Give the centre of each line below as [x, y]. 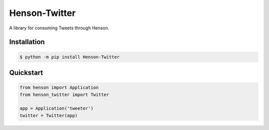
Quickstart [26, 72]
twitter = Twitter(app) [49, 115]
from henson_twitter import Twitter [65, 94]
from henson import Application [59, 88]
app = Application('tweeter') [57, 109]
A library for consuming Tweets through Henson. [59, 28]
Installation [27, 42]
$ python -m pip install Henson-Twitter [69, 57]
